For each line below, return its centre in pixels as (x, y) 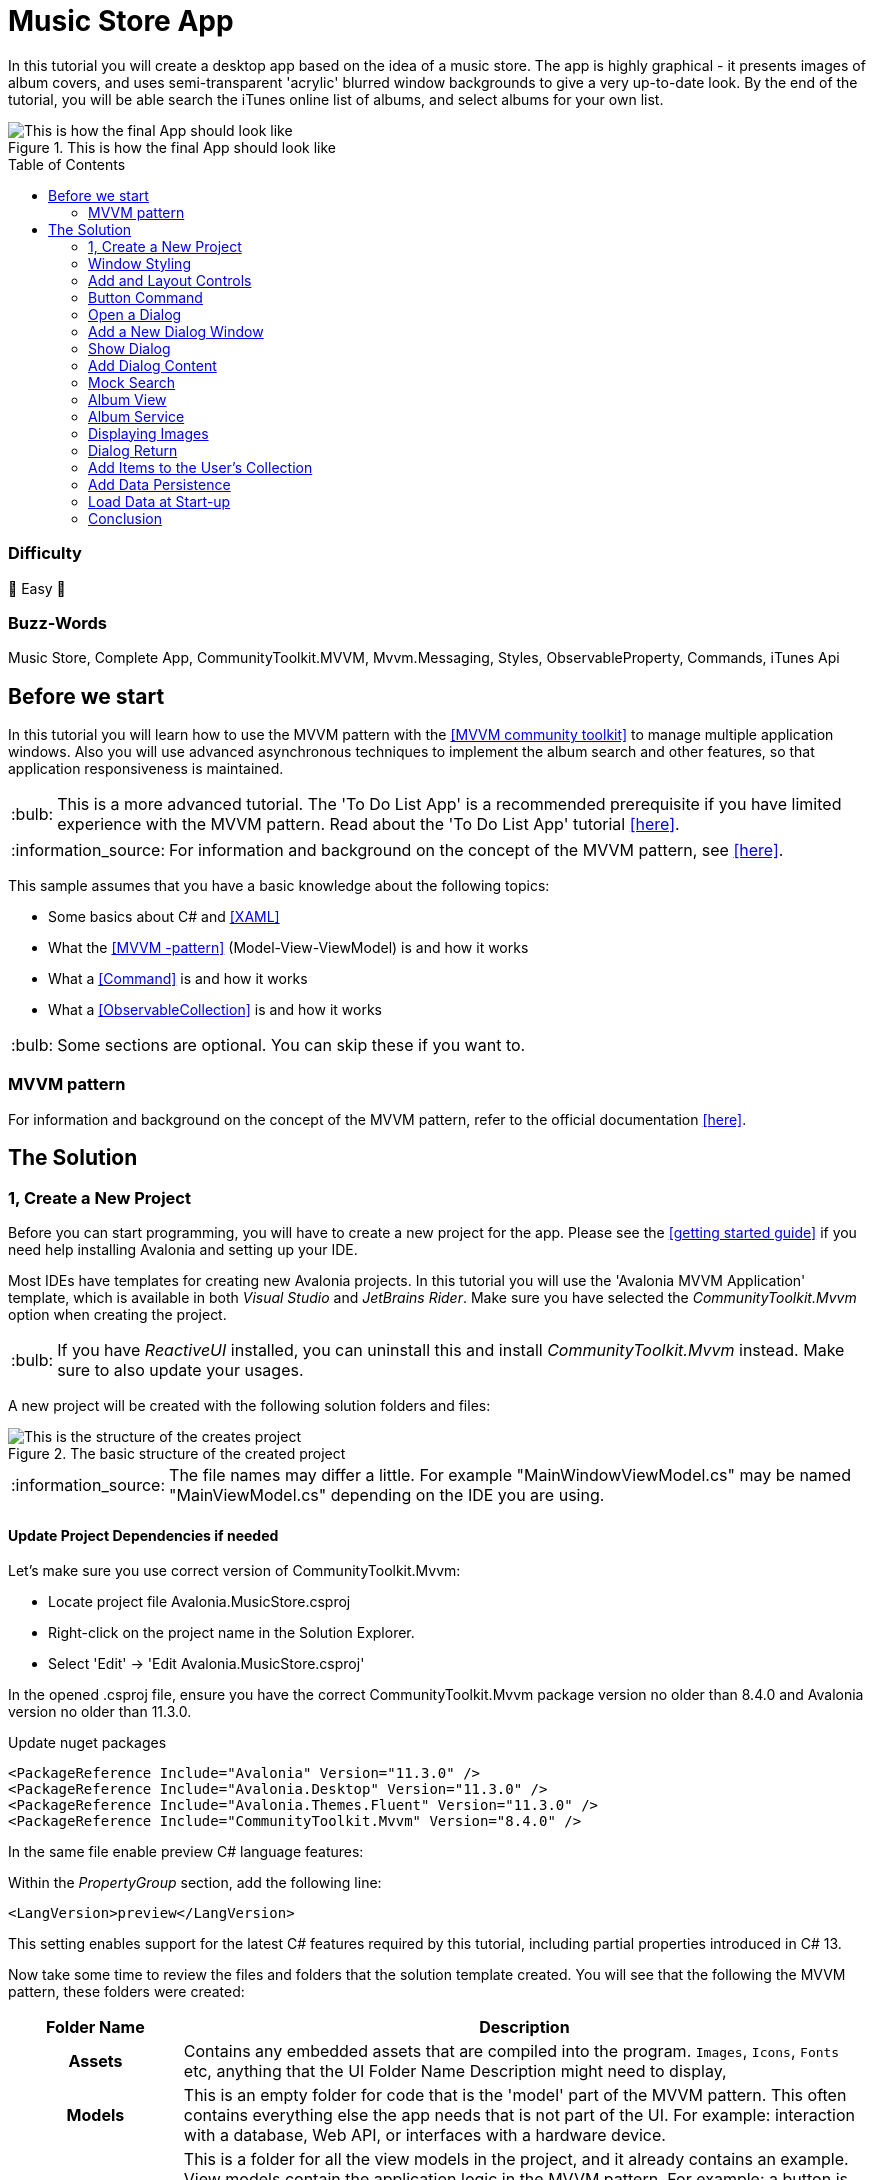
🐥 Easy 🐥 (37, 588)
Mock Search (132, 382)
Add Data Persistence (159, 484)
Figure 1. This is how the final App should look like (172, 147)
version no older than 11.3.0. (100, 1712)
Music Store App (121, 21)
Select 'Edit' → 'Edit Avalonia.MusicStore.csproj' (206, 1664)
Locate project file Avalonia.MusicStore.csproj (199, 1602)
